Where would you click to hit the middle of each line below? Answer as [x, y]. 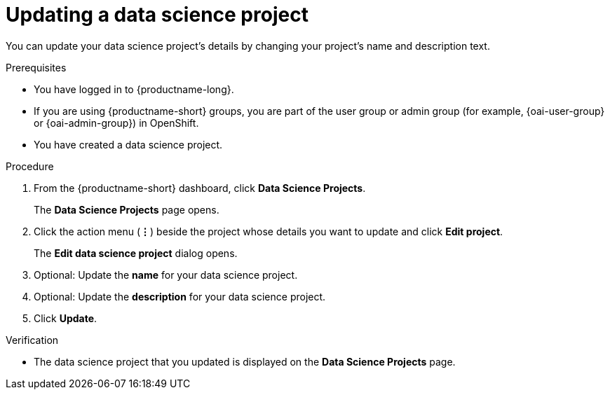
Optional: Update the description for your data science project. [180, 296]
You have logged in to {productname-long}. [134, 89]
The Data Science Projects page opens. [127, 209]
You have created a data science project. [128, 144]
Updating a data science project [157, 15]
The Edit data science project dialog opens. [136, 253]
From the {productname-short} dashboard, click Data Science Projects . [200, 188]
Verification [32, 340]
